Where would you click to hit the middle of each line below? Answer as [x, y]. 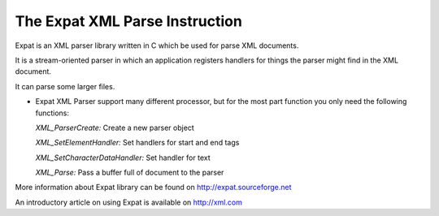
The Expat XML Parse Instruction [129, 21]
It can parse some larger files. [65, 86]
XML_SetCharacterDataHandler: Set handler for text [123, 158]
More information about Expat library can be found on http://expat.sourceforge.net [153, 188]
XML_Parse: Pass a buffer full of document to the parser [130, 173]
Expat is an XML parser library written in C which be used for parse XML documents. [157, 45]
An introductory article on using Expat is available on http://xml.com [129, 202]
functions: [52, 113]
